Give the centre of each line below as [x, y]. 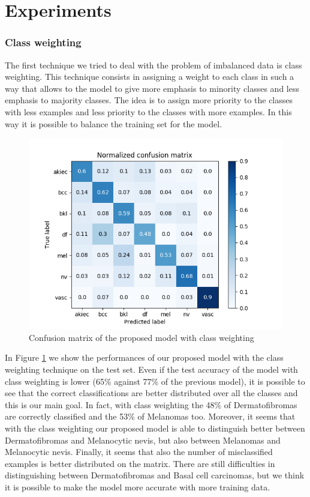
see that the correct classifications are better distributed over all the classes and [151, 393]
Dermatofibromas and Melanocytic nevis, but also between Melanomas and [143, 440]
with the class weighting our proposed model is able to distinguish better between [155, 428]
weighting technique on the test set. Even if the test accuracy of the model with [151, 369]
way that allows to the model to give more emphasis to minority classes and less [152, 88]
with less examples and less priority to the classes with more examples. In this [148, 111]
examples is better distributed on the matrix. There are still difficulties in [140, 463]
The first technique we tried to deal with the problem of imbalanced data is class [154, 65]
